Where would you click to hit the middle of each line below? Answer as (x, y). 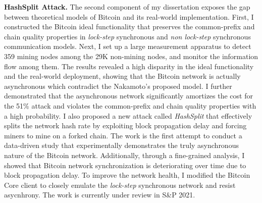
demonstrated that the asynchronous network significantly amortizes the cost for (128, 96)
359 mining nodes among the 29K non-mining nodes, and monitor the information (131, 56)
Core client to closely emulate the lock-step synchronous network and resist (120, 185)
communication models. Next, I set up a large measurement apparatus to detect (128, 46)
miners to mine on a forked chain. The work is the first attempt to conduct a (123, 135)
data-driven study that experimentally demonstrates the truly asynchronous (121, 145)
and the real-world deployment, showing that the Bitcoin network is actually (122, 76)
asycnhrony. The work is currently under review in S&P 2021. (100, 195)
